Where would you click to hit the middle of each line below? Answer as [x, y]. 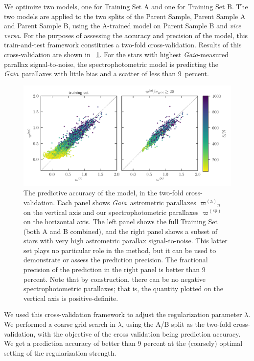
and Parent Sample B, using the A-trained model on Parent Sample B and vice [123, 26]
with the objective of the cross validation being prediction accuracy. [139, 333]
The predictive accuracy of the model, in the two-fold [104, 193]
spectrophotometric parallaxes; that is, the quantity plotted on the [123, 288]
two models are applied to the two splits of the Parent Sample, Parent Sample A [125, 16]
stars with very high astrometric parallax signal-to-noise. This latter [126, 241]
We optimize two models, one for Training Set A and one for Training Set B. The [126, 6]
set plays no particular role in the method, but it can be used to [120, 250]
